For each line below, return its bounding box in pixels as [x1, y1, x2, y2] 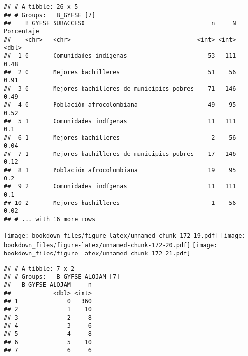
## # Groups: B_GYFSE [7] [4, 11, 96, 19]
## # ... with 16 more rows [4, 216, 96, 223]
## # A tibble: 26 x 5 [4, 3, 78, 10]
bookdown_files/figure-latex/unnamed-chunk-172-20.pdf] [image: [4, 242, 218, 249]
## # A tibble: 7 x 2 [4, 265, 75, 272]
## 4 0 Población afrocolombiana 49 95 [4, 101, 236, 108]
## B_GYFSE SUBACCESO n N [4, 20, 236, 27]
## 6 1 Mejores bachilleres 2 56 [4, 134, 236, 141]
